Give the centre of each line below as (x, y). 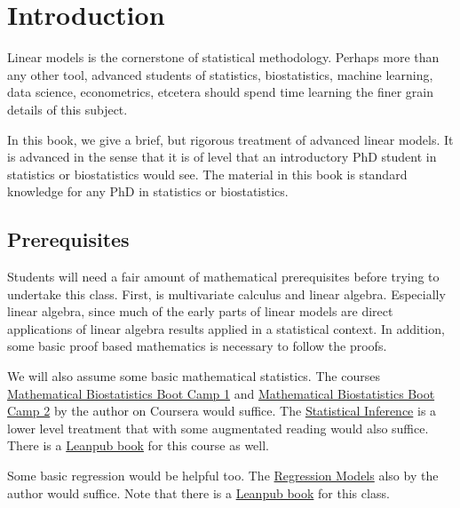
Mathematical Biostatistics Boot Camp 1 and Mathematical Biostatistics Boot (221, 393)
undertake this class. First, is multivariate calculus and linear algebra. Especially (226, 294)
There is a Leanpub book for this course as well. (139, 445)
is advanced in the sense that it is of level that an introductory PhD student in (222, 157)
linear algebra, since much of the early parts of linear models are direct (200, 311)
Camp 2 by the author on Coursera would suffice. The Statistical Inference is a (222, 411)
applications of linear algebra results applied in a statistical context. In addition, (226, 328)
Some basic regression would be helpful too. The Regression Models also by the (223, 476)
